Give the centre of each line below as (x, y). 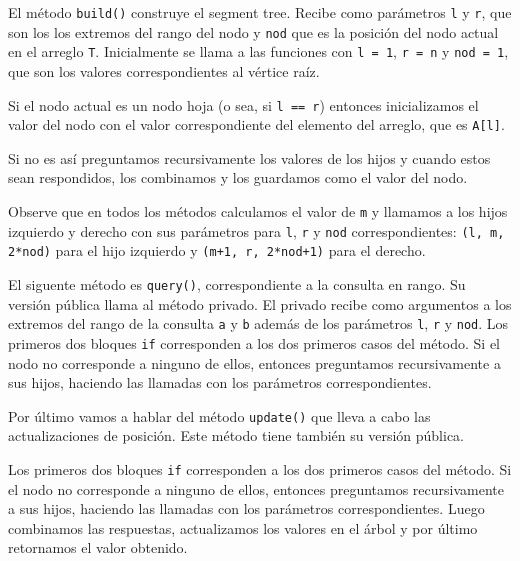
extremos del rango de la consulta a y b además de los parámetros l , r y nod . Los (258, 323)
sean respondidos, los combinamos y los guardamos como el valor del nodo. (238, 177)
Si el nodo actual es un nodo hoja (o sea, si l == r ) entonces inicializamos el (243, 104)
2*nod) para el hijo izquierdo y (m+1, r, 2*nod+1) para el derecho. (217, 250)
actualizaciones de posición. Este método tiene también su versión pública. (236, 435)
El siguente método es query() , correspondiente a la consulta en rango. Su (237, 284)
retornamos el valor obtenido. (98, 547)
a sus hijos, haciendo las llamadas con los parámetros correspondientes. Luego (246, 508)
